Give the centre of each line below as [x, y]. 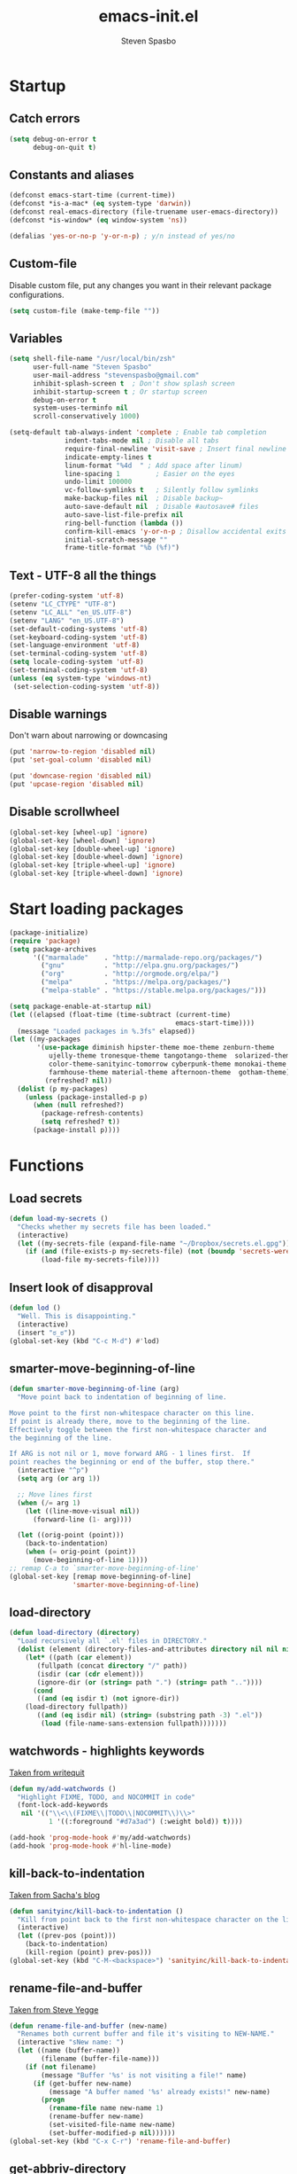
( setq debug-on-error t [53, 139]
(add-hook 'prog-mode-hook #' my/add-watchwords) [100, 1838]
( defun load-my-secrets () [59, 1218]
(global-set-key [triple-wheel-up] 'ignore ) [92, 865]
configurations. [37, 294]
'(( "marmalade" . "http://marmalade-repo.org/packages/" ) [148, 958]
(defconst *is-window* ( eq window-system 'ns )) [99, 220]
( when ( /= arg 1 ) [49, 1503]
